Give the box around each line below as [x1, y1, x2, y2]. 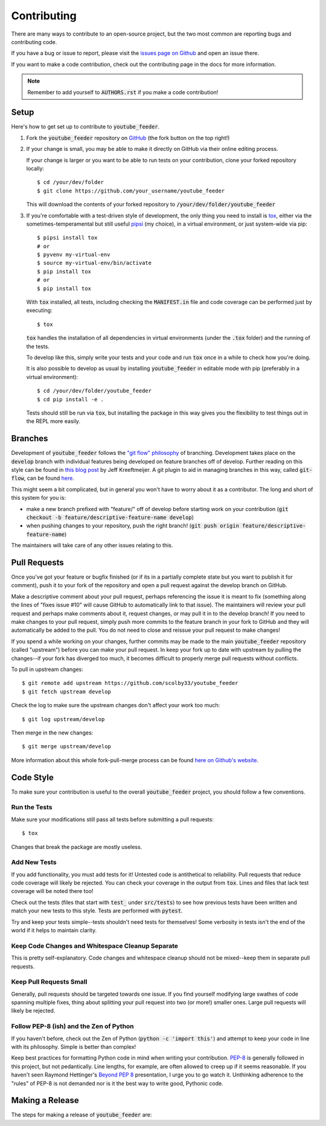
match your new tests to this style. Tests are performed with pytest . [11, 907, 184, 914]
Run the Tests [11, 803, 53, 812]
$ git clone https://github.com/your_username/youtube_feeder [37, 187, 225, 194]
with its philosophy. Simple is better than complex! [11, 1043, 136, 1050]
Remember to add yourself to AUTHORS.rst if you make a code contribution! [27, 88, 219, 96]
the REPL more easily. [26, 418, 81, 425]
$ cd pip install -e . [37, 396, 104, 402]
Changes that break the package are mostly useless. [11, 843, 142, 850]
